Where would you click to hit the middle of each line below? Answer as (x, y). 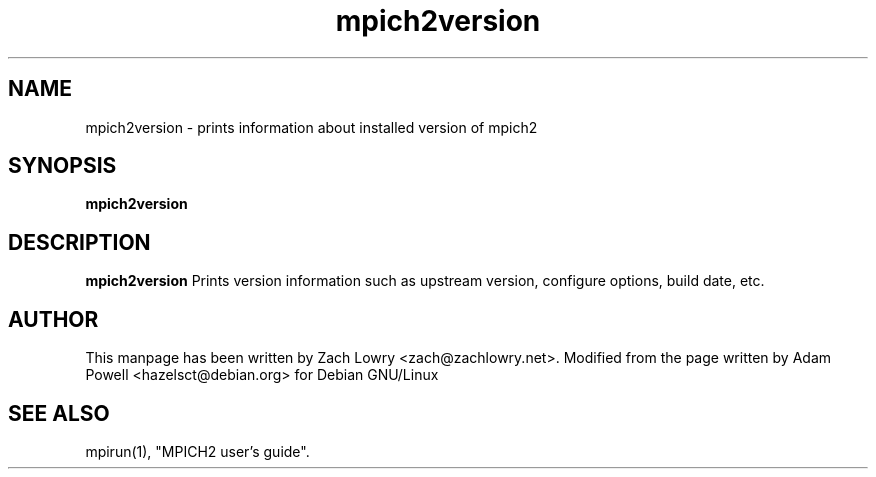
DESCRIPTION (79, 242)
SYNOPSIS (62, 166)
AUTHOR (53, 319)
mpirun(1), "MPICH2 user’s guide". (197, 451)
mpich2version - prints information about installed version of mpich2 (311, 127)
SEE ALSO (59, 413)
